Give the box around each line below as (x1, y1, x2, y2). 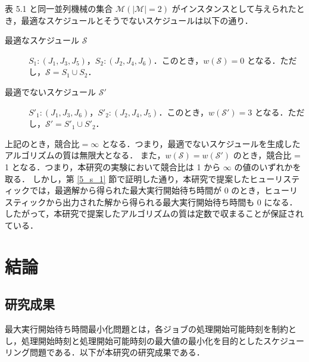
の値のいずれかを (234, 160, 301, 173)
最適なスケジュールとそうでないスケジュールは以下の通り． (21, 14, 253, 26)
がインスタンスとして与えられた (171, 2, 296, 14)
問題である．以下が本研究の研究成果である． (29, 346, 205, 358)
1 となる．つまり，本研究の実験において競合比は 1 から (5, 160, 221, 173)
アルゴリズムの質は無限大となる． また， (5, 149, 166, 161)
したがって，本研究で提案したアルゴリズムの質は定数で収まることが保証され (5, 207, 304, 220)
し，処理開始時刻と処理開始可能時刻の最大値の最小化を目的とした (5, 334, 263, 347)
